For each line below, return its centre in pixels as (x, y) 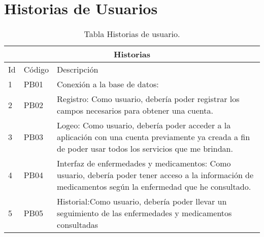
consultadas (78, 225)
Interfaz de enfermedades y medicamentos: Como (144, 163)
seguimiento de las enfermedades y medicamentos (144, 213)
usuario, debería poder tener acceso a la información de (155, 175)
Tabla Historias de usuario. (132, 34)
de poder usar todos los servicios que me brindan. (145, 149)
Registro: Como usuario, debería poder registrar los (148, 99)
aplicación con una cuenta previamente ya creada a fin (154, 137)
